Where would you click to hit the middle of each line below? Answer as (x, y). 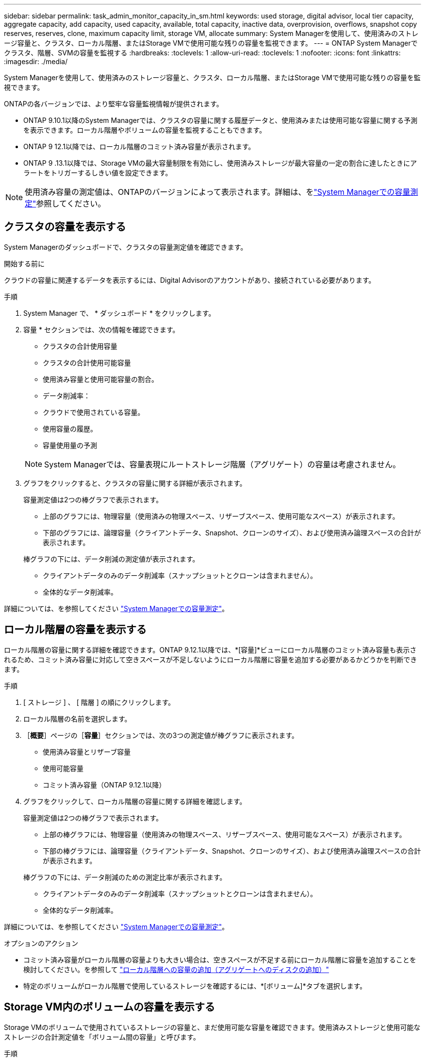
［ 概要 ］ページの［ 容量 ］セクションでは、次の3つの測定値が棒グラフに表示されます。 (161, 735)
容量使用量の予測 (70, 445)
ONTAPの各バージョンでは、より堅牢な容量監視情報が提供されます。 (114, 104)
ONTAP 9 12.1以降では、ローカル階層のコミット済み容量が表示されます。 (139, 146)
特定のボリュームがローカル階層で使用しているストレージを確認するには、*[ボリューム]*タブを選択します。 (195, 986)
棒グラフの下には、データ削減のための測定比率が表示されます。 (125, 877)
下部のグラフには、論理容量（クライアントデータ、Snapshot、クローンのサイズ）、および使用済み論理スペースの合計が (232, 532)
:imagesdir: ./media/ (36, 61)
